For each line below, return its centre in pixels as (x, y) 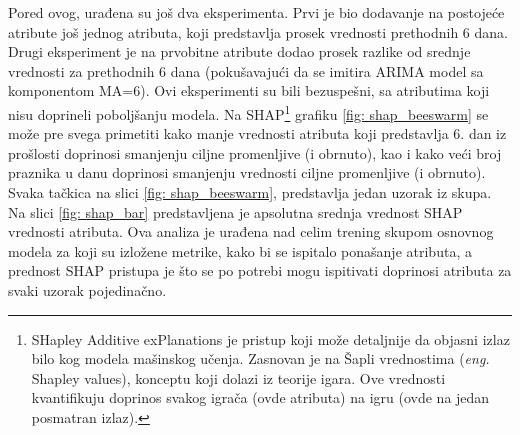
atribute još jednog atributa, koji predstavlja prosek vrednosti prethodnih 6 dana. (258, 31)
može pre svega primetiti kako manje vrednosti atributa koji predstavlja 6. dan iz (257, 133)
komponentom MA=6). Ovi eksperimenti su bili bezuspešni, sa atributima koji (249, 90)
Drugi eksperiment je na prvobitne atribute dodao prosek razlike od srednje (239, 51)
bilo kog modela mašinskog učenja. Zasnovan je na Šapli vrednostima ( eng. (260, 358)
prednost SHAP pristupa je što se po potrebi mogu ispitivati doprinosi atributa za (260, 270)
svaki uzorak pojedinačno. (87, 289)
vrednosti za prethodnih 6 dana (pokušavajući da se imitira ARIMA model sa (246, 70)
